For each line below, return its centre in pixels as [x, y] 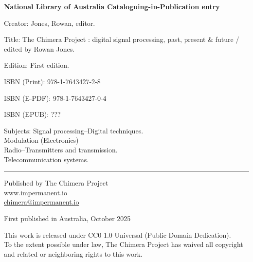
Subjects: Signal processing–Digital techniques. [74, 130]
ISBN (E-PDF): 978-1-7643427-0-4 [55, 98]
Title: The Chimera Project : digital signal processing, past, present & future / [122, 39]
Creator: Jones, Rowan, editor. [50, 23]
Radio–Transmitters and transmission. [61, 149]
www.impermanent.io [36, 192]
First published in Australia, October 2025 [67, 218]
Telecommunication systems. [46, 159]
